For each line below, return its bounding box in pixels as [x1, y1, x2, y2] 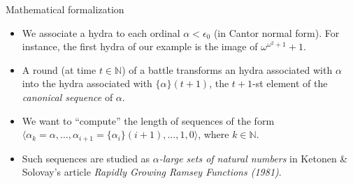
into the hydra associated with [22, 76, 152, 91]
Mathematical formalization [6, 2, 124, 16]
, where [198, 127, 229, 141]
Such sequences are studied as [22, 151, 150, 165]
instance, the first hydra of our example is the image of [22, 39, 258, 54]
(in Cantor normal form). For [213, 25, 340, 40]
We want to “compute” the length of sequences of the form [22, 113, 275, 128]
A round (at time [22, 62, 96, 77]
